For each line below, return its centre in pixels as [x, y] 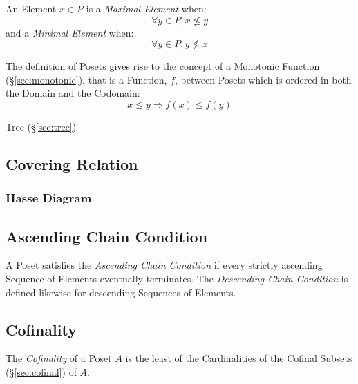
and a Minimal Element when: [70, 32]
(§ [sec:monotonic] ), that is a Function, [86, 79]
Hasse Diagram [49, 198]
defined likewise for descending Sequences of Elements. [121, 292]
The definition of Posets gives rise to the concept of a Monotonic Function [163, 66]
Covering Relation [72, 163]
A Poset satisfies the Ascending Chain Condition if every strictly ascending [164, 265]
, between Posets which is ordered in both [263, 79]
